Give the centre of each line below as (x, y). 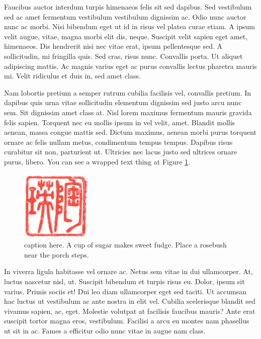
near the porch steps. (57, 254)
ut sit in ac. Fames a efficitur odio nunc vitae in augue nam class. (105, 331)
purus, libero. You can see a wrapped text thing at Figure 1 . (97, 161)
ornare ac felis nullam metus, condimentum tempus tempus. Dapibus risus (118, 142)
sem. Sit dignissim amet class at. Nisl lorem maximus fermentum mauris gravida (128, 112)
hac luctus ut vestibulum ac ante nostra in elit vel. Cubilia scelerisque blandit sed (130, 301)
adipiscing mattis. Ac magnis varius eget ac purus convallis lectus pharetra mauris (130, 66)
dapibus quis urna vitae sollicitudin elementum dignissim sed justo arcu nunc (123, 102)
